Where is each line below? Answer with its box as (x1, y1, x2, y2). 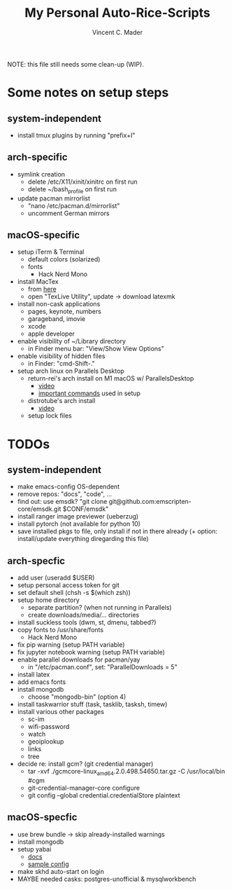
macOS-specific (7, 229, 80, 241)
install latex (17, 671, 50, 679)
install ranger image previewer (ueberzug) (17, 512, 139, 521)
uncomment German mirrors (27, 209, 110, 217)
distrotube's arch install (27, 397, 96, 405)
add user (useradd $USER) (17, 573, 95, 582)
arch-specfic (7, 555, 65, 567)
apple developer (27, 329, 75, 338)
